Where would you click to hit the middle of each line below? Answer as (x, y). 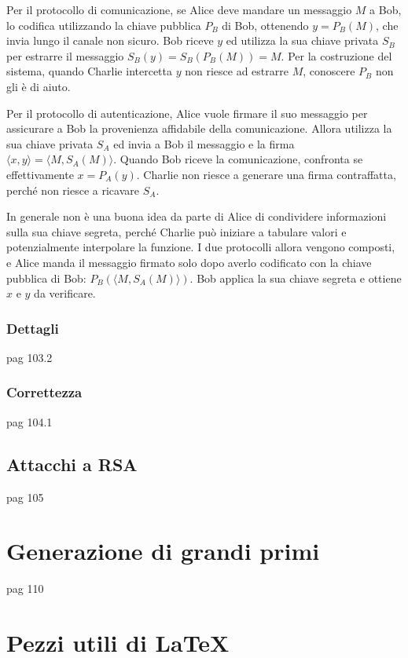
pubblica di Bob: (46, 278)
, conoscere (329, 71)
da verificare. (65, 293)
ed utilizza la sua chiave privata (302, 40)
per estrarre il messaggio (65, 55)
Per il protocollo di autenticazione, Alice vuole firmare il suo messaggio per (187, 113)
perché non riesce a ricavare (73, 190)
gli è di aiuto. (39, 86)
